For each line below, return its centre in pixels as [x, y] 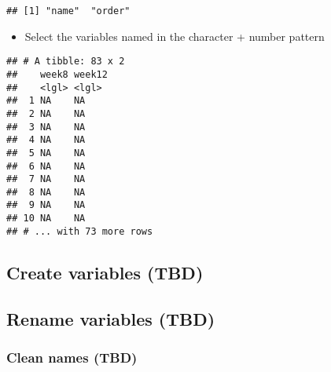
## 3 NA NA [46, 127]
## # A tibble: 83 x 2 [66, 62]
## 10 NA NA [46, 219]
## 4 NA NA [46, 140]
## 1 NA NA [46, 101]
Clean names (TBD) [72, 357]
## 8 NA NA [46, 192]
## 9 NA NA [46, 205]
